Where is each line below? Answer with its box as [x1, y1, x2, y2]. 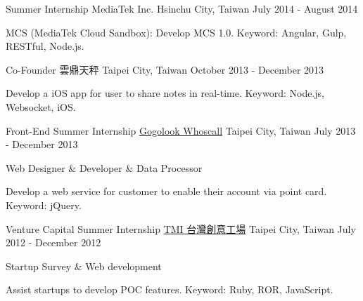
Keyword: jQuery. [6, 197, 82, 212]
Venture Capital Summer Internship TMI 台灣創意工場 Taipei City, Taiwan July [6, 221, 356, 236]
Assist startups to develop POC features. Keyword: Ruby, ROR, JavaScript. [6, 282, 333, 297]
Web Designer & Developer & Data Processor [6, 160, 203, 175]
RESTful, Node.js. [6, 39, 84, 53]
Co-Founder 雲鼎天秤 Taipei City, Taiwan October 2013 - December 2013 [6, 62, 324, 76]
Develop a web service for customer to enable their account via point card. [6, 184, 327, 199]
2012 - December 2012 [6, 235, 101, 250]
